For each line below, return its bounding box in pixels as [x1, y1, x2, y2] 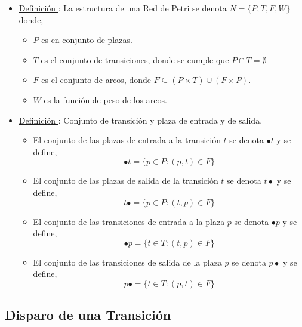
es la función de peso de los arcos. [44, 93, 167, 106]
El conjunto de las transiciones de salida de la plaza [33, 255, 222, 268]
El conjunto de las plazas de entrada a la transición [33, 134, 221, 146]
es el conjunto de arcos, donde [41, 73, 152, 86]
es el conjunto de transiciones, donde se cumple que [41, 53, 229, 66]
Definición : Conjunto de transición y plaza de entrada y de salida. [19, 113, 263, 126]
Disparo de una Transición [5, 306, 171, 324]
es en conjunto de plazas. [41, 33, 132, 46]
